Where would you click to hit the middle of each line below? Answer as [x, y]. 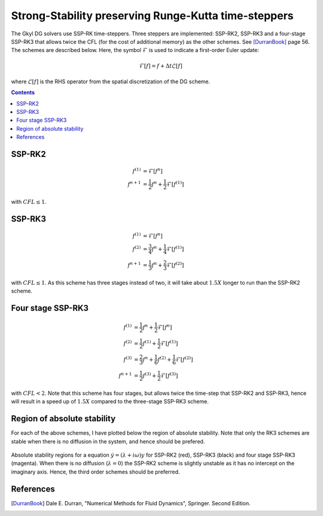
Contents [23, 92]
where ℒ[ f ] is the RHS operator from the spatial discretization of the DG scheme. [111, 82]
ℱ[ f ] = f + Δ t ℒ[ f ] [161, 66]
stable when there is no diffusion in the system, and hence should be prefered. [108, 441]
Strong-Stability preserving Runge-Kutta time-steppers [152, 16]
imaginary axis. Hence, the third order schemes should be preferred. [95, 472]
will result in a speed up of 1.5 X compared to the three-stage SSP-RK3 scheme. [110, 402]
